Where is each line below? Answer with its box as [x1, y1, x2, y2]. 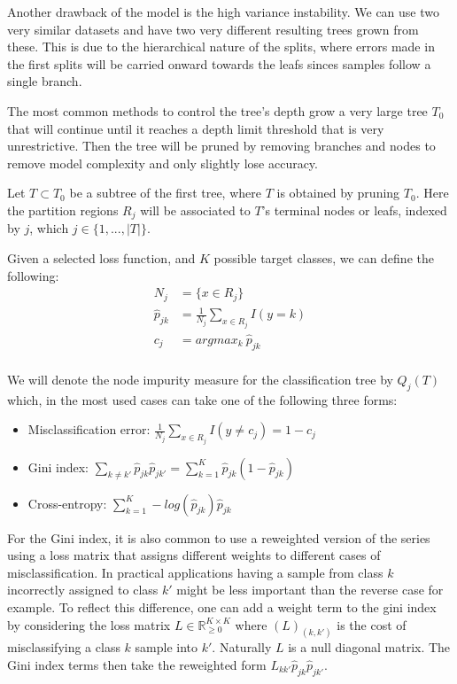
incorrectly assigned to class [7, 580, 159, 599]
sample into [135, 638, 198, 657]
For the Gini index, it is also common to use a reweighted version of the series [7, 528, 430, 547]
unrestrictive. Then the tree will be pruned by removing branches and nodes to [7, 136, 436, 155]
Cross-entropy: [27, 494, 107, 512]
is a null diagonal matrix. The [288, 638, 451, 657]
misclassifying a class [7, 638, 120, 657]
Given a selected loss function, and [7, 248, 196, 267]
